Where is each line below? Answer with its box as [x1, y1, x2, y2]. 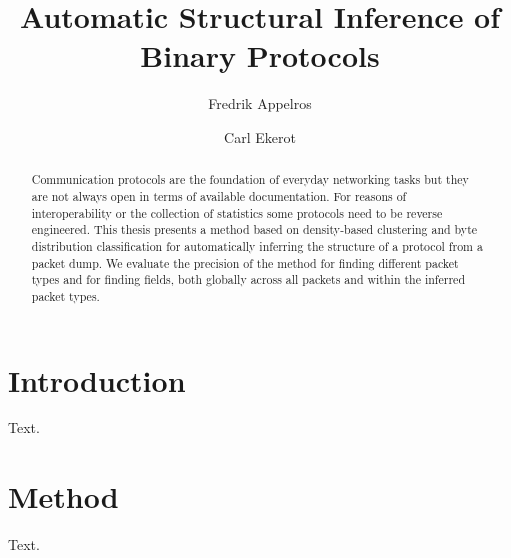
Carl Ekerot [224, 126, 296, 147]
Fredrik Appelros [208, 93, 312, 114]
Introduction [8, 359, 186, 400]
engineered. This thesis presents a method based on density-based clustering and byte [31, 221, 478, 238]
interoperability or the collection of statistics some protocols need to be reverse [31, 204, 443, 221]
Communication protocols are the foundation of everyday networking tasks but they [31, 171, 469, 188]
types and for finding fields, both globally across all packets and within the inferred [31, 271, 465, 288]
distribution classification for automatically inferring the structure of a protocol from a [31, 237, 483, 254]
